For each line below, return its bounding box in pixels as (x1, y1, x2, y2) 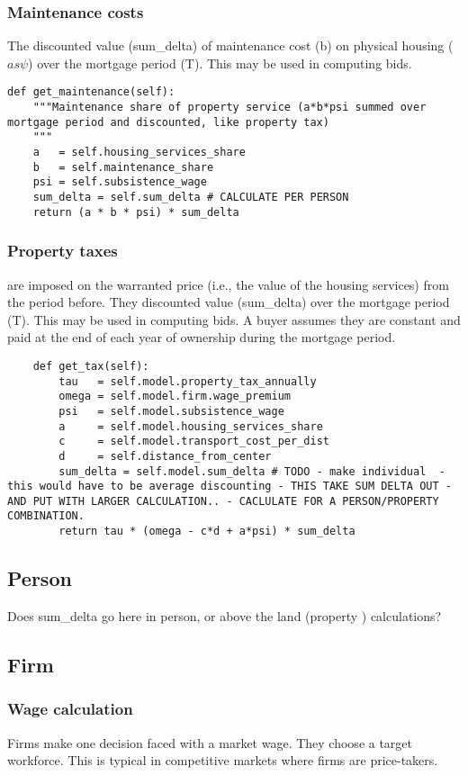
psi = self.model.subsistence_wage (58, 404, 284, 418)
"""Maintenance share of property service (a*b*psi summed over (32, 101, 427, 114)
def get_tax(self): (32, 359, 149, 373)
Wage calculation (7, 698, 133, 720)
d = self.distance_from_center (58, 449, 272, 463)
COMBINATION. (7, 509, 85, 523)
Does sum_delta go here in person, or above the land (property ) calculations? (7, 606, 442, 625)
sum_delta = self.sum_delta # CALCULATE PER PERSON (32, 191, 349, 203)
